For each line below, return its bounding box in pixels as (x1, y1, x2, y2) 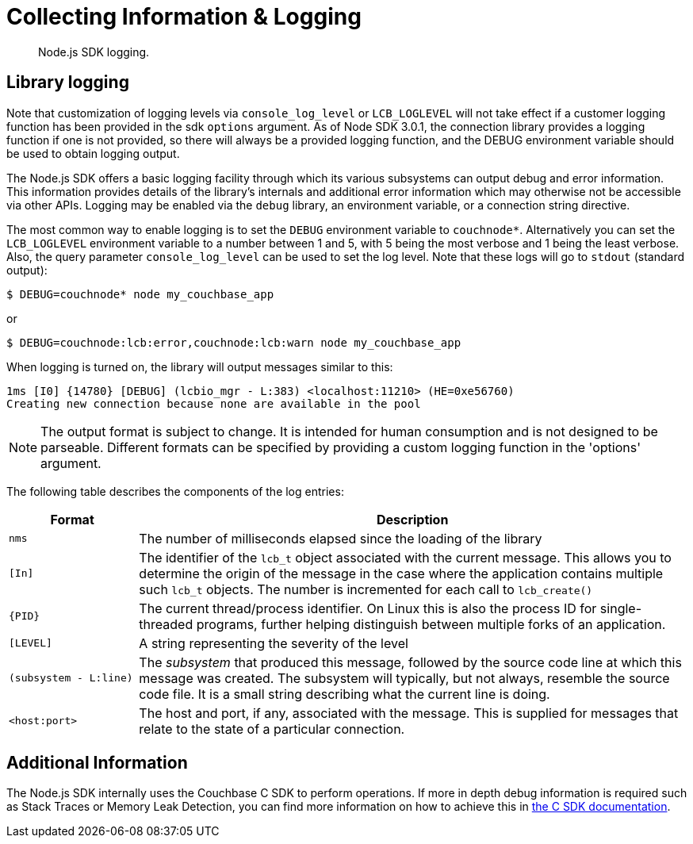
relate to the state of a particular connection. (139, 720, 405, 737)
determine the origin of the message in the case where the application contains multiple (139, 565, 664, 581)
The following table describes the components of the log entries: (6, 484, 344, 498)
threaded (139, 616, 193, 632)
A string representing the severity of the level (139, 635, 408, 651)
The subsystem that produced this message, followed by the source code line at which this (139, 654, 682, 670)
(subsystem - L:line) (9, 672, 133, 685)
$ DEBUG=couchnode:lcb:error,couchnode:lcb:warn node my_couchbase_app (6, 336, 461, 349)
